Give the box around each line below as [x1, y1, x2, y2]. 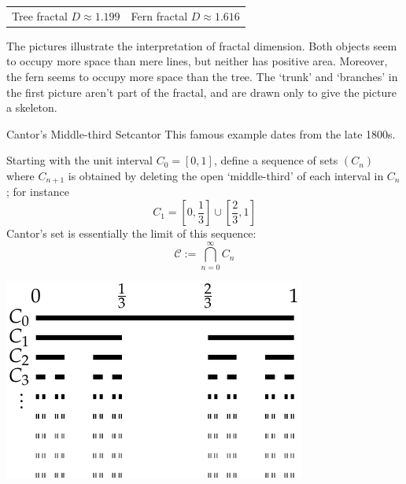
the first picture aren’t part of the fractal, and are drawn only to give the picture [6, 83, 397, 100]
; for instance [6, 183, 69, 200]
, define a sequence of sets [213, 152, 338, 168]
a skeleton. [6, 99, 57, 116]
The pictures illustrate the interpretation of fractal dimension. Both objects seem [6, 37, 397, 54]
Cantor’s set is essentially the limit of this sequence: [6, 225, 257, 242]
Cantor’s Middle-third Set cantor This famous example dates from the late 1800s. [6, 125, 396, 142]
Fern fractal [131, 7, 188, 24]
